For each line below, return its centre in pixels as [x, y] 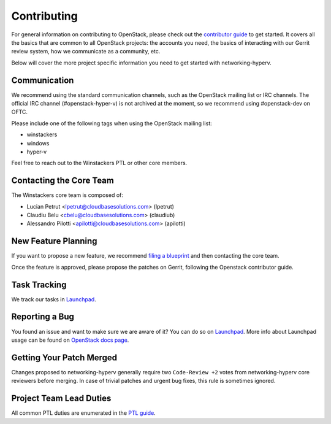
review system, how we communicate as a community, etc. [86, 52]
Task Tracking [39, 284]
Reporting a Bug [43, 317]
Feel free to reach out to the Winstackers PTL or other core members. [99, 163]
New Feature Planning [54, 241]
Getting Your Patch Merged [64, 357]
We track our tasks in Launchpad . [54, 299]
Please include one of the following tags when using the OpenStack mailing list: [112, 123]
